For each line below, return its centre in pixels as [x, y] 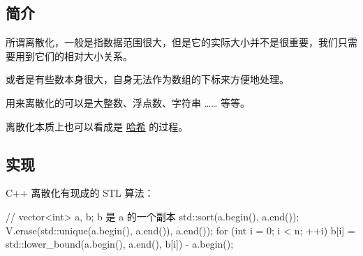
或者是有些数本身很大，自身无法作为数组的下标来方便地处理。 [147, 79]
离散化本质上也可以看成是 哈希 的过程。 [97, 126]
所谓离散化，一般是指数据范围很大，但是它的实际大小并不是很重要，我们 [172, 42]
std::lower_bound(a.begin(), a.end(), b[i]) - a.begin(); [120, 244]
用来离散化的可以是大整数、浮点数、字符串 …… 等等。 [128, 102]
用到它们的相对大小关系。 [74, 55]
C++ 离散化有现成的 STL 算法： [80, 193]
